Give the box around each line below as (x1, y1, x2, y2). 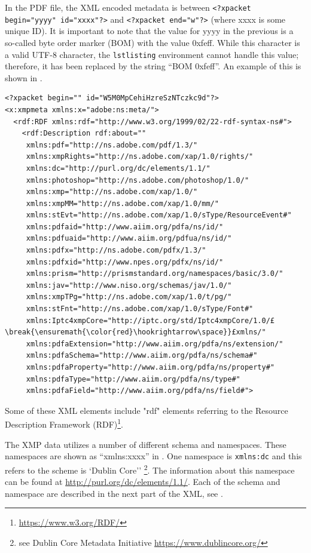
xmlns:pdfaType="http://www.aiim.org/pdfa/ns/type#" (26, 374, 240, 383)
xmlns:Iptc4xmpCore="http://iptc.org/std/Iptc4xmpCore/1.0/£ (26, 316, 275, 325)
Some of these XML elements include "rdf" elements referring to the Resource (5, 404, 288, 416)
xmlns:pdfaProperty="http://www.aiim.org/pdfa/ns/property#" (26, 363, 275, 371)
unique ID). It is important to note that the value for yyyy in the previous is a (5, 24, 294, 37)
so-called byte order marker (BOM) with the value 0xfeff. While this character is (5, 36, 300, 48)
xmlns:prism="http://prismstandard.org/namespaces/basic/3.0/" (26, 269, 283, 278)
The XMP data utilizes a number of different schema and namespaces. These (5, 438, 286, 450)
